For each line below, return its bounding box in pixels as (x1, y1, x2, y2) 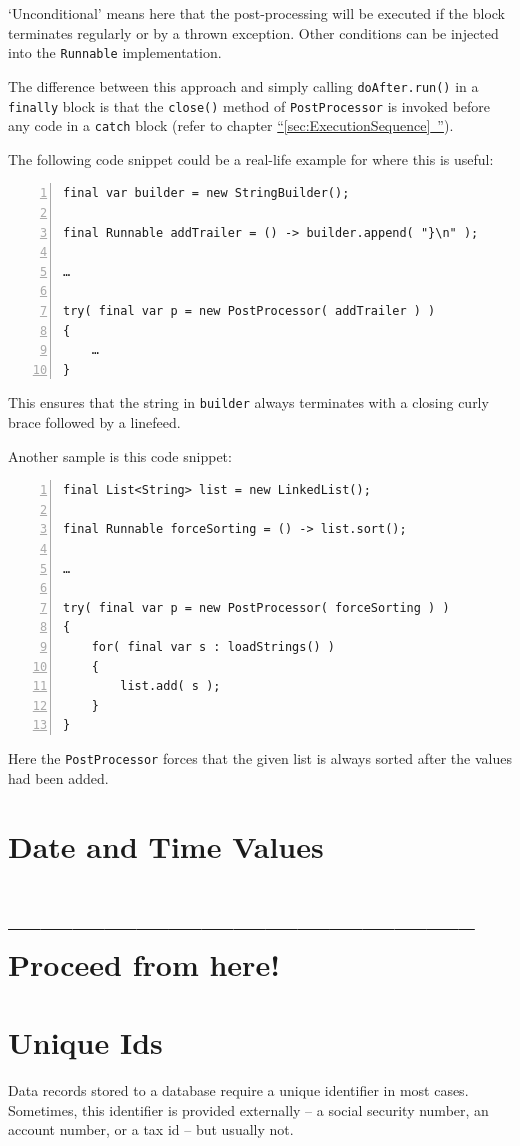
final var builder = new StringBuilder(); (63, 186, 350, 201)
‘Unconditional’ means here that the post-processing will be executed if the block (8, 3, 505, 23)
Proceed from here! (8, 943, 280, 984)
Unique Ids (8, 1022, 163, 1063)
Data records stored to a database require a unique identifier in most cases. (8, 1080, 469, 1101)
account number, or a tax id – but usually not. (8, 1119, 294, 1140)
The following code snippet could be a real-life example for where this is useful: (8, 148, 494, 169)
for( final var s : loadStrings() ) (91, 639, 336, 654)
